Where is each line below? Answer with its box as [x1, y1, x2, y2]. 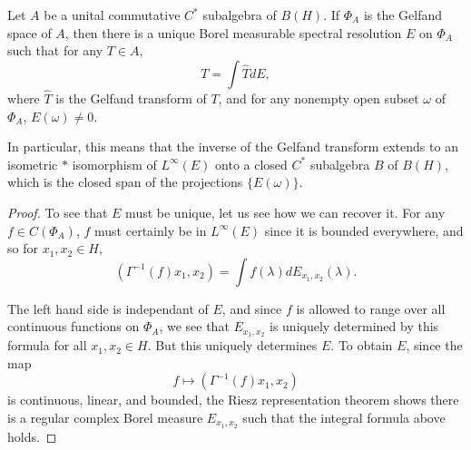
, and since [221, 298, 282, 318]
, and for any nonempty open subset [218, 89, 419, 107]
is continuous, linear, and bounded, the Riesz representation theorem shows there [7, 390, 459, 409]
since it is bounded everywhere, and [264, 220, 464, 240]
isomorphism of [72, 154, 157, 173]
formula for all [7, 336, 87, 355]
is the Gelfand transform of [55, 89, 207, 107]
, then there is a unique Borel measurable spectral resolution [64, 23, 402, 42]
